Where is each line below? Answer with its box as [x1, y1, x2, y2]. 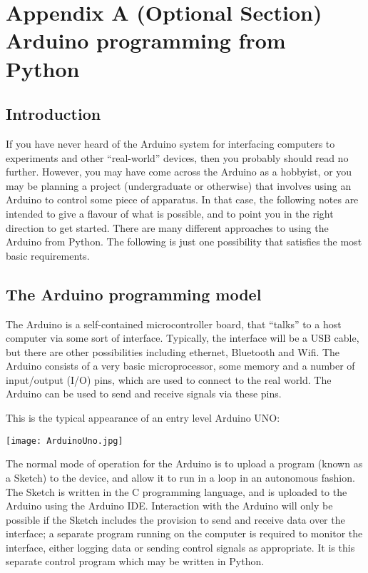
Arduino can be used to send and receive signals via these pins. [6, 386, 282, 401]
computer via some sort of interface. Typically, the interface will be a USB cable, [6, 330, 359, 345]
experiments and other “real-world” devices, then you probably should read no [6, 150, 349, 165]
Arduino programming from [6, 26, 286, 55]
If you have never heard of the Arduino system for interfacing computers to [6, 136, 335, 151]
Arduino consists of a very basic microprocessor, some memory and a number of [6, 358, 355, 373]
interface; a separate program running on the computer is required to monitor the [6, 526, 363, 541]
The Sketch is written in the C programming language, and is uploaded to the [6, 484, 347, 499]
